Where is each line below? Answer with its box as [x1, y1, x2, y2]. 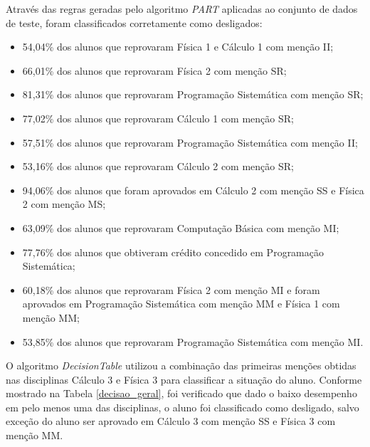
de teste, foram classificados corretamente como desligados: [6, 15, 263, 30]
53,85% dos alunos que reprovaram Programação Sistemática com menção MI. [22, 334, 364, 349]
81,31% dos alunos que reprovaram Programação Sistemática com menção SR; [22, 87, 364, 102]
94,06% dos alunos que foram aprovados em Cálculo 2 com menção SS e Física [22, 182, 364, 197]
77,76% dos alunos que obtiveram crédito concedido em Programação [22, 244, 324, 259]
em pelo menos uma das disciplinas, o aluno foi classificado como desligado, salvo [6, 399, 359, 414]
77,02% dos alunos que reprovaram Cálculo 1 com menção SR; [22, 110, 294, 125]
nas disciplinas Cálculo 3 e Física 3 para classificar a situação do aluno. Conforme [6, 372, 362, 386]
